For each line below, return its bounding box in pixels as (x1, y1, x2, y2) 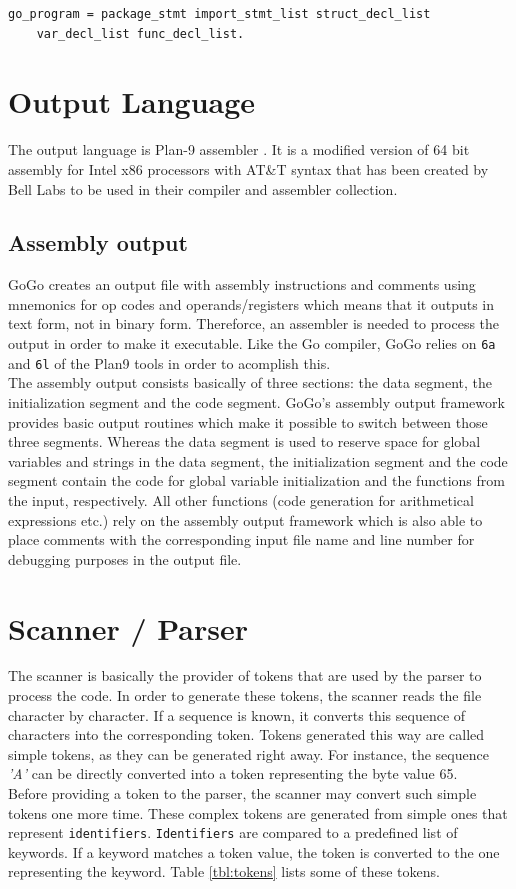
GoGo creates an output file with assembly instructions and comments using (8, 274, 476, 295)
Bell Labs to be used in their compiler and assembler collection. (8, 178, 398, 199)
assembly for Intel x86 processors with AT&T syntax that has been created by (8, 158, 489, 179)
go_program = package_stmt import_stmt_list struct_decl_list (8, 7, 431, 21)
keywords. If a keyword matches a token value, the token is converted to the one (8, 841, 500, 862)
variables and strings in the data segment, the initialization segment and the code (8, 450, 508, 471)
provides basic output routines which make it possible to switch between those (8, 411, 488, 432)
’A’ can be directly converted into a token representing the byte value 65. (8, 763, 458, 784)
